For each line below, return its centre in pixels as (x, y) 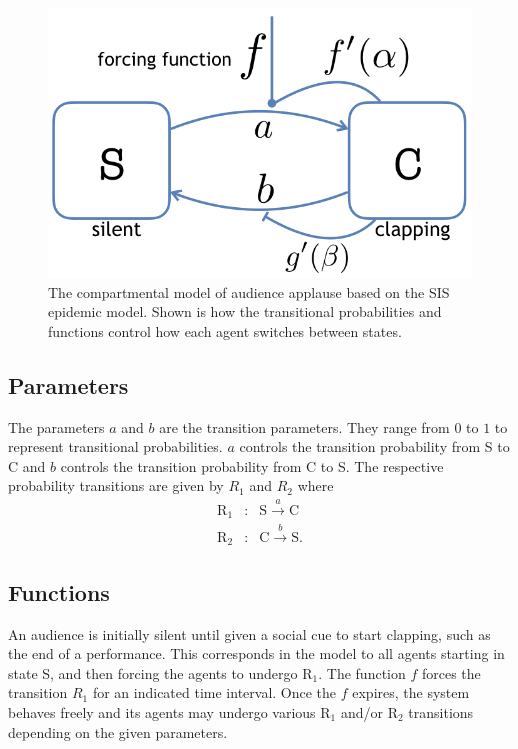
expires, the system (411, 692)
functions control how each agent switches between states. (225, 330)
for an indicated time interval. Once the (214, 692)
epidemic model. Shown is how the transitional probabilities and (245, 311)
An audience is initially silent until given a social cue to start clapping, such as (249, 633)
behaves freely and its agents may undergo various (162, 712)
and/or (362, 712)
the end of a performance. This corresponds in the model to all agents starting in (256, 653)
